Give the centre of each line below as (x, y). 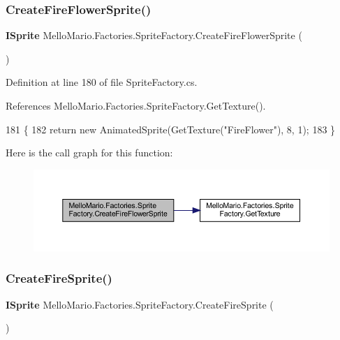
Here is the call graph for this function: (89, 153)
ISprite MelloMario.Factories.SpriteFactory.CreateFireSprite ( (140, 304)
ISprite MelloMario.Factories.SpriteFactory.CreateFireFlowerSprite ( (154, 35)
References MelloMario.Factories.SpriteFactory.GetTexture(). (136, 105)
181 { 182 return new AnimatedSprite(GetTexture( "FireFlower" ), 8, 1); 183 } (171, 129)
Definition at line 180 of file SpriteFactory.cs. (102, 82)
